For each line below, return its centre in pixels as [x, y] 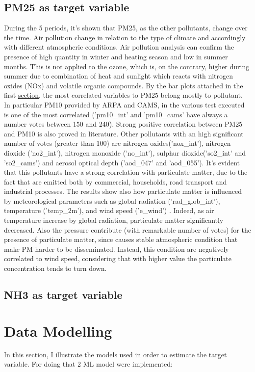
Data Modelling [58, 331]
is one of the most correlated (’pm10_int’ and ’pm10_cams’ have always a [116, 114]
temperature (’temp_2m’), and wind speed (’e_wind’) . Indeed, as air [109, 210]
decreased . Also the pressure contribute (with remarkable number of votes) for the [127, 229]
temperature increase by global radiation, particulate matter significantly [114, 220]
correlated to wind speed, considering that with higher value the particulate [118, 258]
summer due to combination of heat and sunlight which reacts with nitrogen [119, 76]
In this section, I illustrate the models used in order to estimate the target [115, 354]
